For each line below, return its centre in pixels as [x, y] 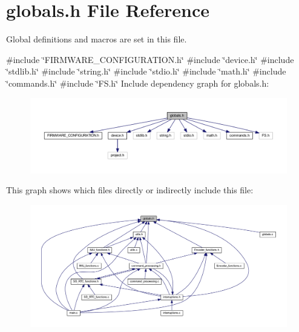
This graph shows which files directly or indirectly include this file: [130, 190]
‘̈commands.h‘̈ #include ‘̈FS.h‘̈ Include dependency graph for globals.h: [138, 83]
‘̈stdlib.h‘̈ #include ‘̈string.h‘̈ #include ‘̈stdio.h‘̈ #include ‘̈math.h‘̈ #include [146, 71]
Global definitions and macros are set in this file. [97, 39]
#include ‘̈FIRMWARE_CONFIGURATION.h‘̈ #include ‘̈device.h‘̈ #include [150, 59]
